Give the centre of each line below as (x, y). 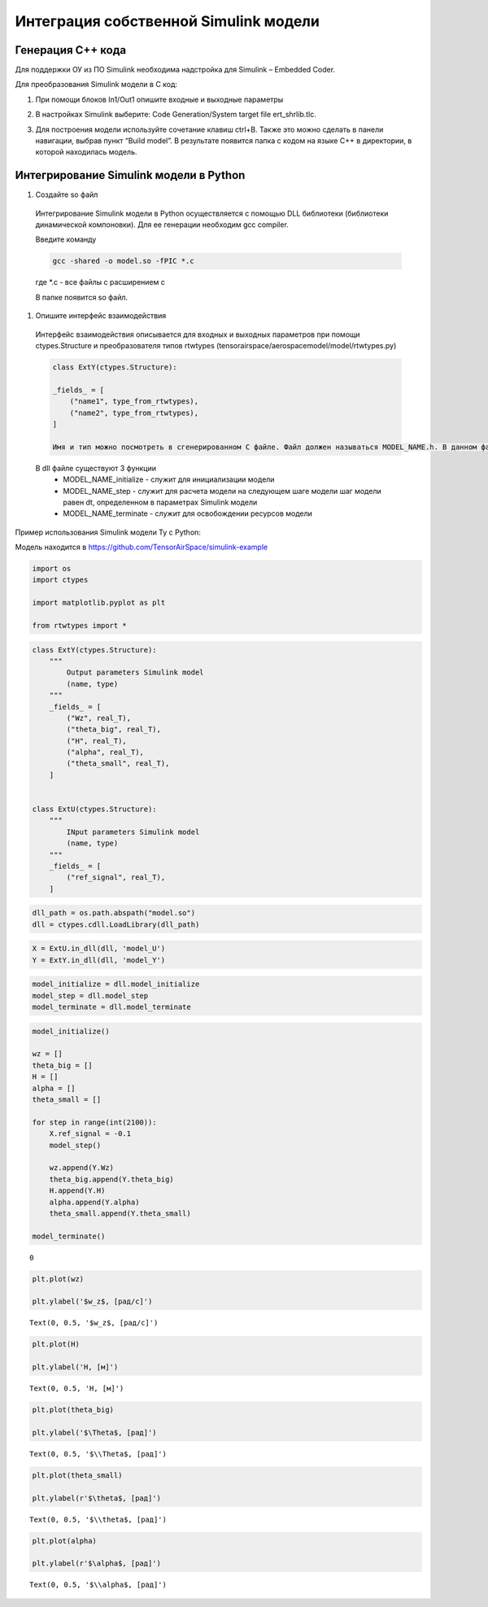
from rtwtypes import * (80, 625)
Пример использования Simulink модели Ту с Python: (108, 532)
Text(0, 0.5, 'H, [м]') (77, 1389)
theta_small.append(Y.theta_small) (120, 1213)
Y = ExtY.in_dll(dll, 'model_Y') (99, 960)
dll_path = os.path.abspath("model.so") (113, 913)
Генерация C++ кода (70, 50)
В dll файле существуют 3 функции (96, 468)
